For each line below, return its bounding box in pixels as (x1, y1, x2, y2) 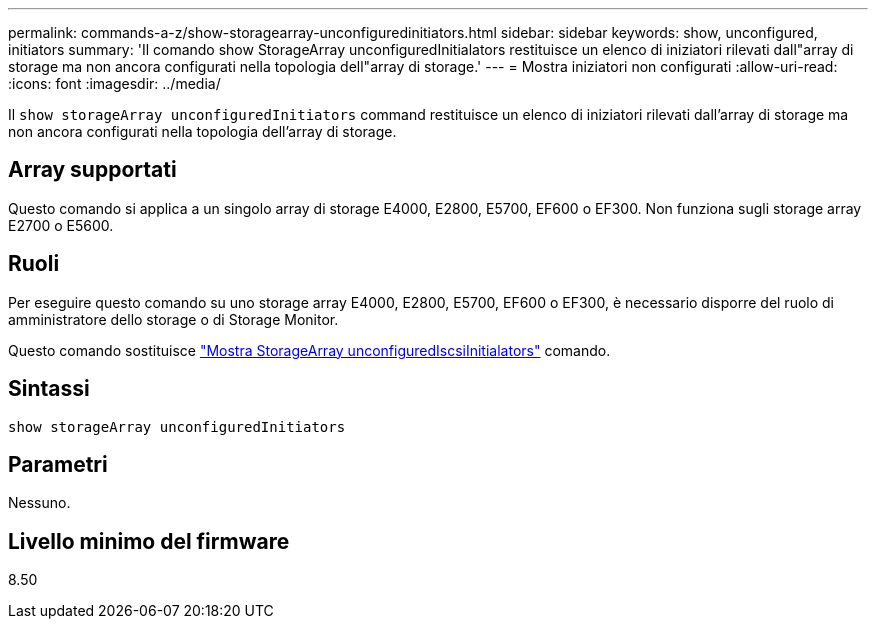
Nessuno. (8, 494, 71, 512)
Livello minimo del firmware (8, 528, 290, 554)
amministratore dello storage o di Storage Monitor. (8, 310, 339, 328)
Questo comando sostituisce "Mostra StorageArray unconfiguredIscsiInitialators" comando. (8, 341, 611, 359)
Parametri (8, 451, 108, 477)
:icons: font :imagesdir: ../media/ (8, 75, 221, 92)
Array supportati (8, 157, 177, 183)
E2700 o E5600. (8, 216, 114, 234)
